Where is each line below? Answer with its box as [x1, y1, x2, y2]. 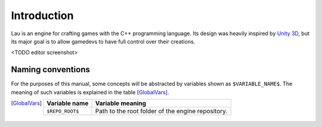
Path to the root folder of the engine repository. [95, 107, 228, 116]
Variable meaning [95, 99, 146, 107]
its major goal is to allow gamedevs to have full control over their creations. [11, 38, 196, 45]
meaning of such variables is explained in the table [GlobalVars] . [11, 88, 169, 95]
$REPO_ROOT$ [47, 108, 79, 114]
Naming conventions [11, 64, 91, 75]
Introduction [11, 9, 74, 22]
